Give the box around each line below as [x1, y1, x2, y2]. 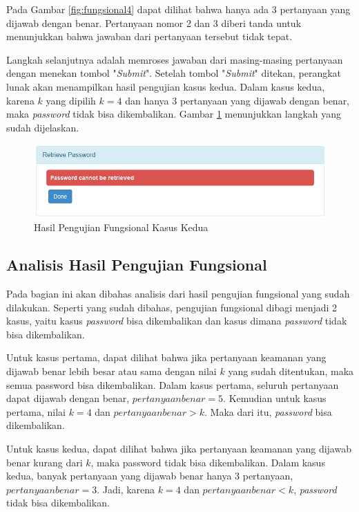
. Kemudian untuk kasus [223, 391, 327, 405]
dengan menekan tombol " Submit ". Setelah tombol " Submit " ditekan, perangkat [6, 66, 342, 80]
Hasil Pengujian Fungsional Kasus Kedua [34, 220, 208, 235]
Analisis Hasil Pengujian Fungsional [6, 254, 267, 275]
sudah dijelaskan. [6, 120, 79, 134]
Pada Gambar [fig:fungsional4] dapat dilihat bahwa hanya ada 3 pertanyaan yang [6, 2, 351, 16]
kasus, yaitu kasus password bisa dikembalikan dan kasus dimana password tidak [6, 313, 347, 328]
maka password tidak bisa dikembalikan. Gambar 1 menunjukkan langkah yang [6, 107, 342, 121]
